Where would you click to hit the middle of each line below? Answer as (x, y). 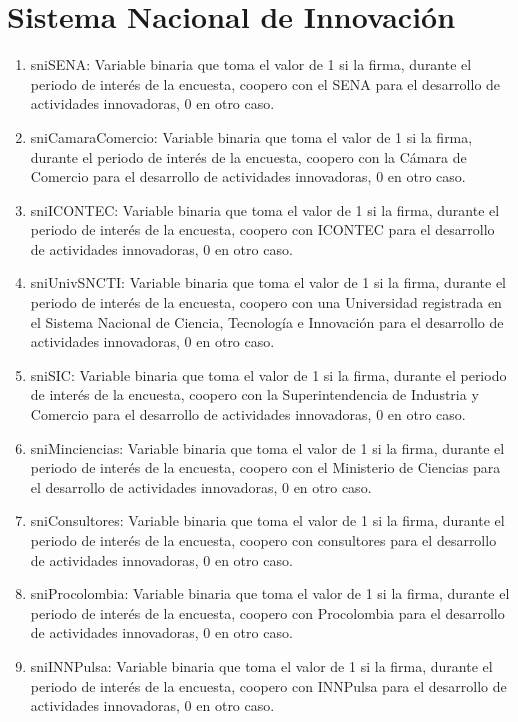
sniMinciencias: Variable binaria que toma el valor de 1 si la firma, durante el (267, 447)
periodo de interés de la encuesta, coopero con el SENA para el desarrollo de (265, 83)
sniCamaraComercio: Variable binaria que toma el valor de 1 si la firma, (251, 136)
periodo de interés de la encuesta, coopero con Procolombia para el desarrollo (267, 612)
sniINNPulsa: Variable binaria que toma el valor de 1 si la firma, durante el (261, 665)
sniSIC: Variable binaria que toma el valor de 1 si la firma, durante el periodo (268, 374)
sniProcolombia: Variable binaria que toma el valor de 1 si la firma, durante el (270, 593)
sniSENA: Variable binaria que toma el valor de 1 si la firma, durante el (251, 64)
